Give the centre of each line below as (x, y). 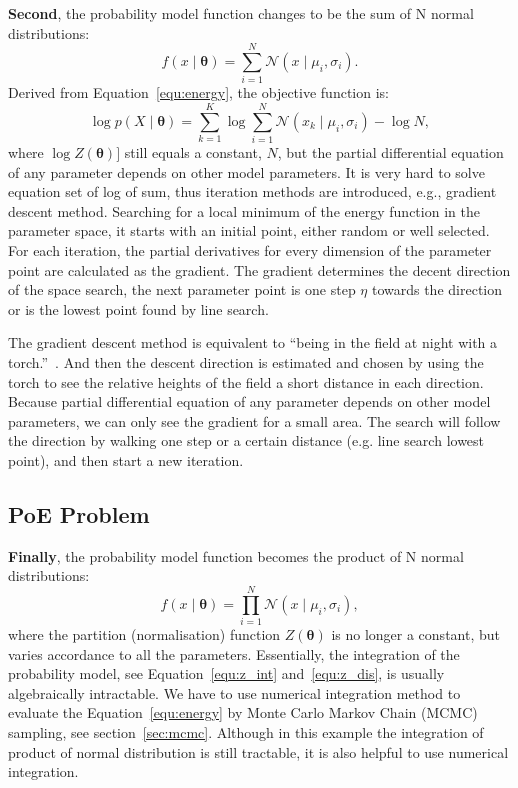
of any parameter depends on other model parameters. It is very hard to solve (246, 171)
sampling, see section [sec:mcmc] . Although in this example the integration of (246, 732)
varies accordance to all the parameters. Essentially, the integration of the (234, 653)
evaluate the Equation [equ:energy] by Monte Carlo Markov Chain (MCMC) (243, 712)
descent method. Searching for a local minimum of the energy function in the (244, 210)
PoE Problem (79, 513)
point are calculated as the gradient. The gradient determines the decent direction (259, 269)
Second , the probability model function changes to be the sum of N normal (241, 13)
